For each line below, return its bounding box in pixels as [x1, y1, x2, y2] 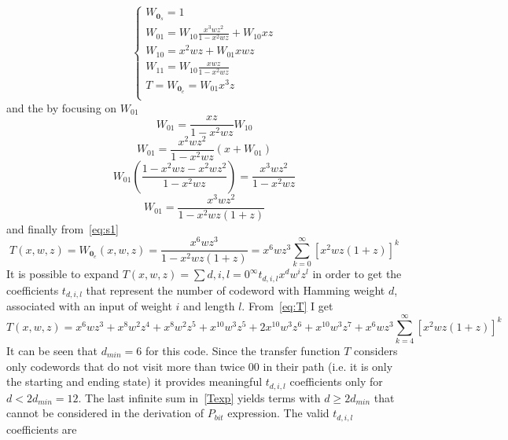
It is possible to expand [6, 266, 119, 282]
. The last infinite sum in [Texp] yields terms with [78, 389, 321, 405]
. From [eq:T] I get [241, 298, 333, 314]
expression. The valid [227, 405, 329, 421]
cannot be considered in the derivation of [6, 405, 204, 421]
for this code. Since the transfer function [145, 342, 341, 358]
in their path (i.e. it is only [263, 357, 393, 374]
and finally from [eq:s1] [6, 220, 119, 236]
